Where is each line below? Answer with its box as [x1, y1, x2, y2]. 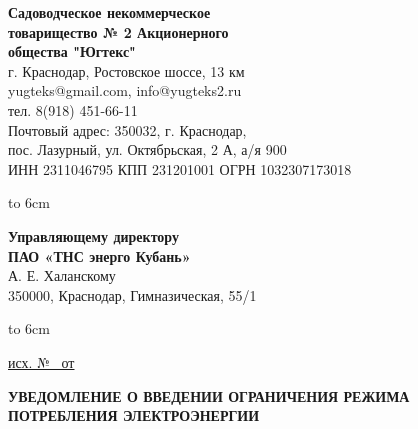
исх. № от [8, 351, 75, 372]
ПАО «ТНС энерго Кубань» [8, 245, 191, 266]
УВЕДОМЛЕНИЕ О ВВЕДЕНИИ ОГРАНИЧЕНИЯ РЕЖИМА [8, 385, 410, 406]
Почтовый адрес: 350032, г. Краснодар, [8, 119, 247, 140]
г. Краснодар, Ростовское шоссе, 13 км [8, 60, 245, 81]
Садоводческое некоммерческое [8, 2, 211, 22]
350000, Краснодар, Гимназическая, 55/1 [8, 284, 257, 305]
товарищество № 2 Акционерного [8, 21, 229, 42]
